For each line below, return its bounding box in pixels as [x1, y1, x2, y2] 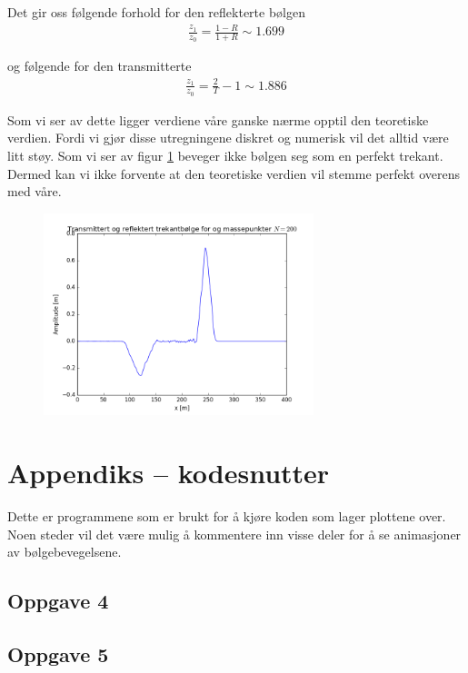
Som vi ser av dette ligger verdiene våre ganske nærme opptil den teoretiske [7, 110, 429, 129]
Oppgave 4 [7, 587, 109, 615]
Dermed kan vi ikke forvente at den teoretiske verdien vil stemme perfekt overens [7, 163, 460, 183]
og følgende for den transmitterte [7, 56, 192, 75]
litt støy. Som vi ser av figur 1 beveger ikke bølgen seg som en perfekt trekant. [7, 145, 443, 164]
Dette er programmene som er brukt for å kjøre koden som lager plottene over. [7, 507, 446, 526]
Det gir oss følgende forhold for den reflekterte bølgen [7, 3, 306, 21]
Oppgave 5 [7, 639, 109, 668]
